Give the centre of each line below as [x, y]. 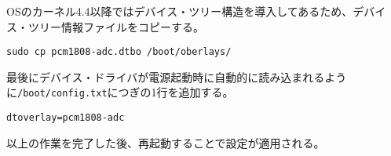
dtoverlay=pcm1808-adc [66, 118]
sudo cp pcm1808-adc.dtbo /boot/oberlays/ [119, 52]
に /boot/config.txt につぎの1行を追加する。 [120, 92]
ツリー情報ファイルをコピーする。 [116, 26]
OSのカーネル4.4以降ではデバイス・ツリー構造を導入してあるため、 [180, 11]
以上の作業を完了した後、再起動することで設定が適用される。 [166, 142]
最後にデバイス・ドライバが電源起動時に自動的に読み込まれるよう [177, 76]
